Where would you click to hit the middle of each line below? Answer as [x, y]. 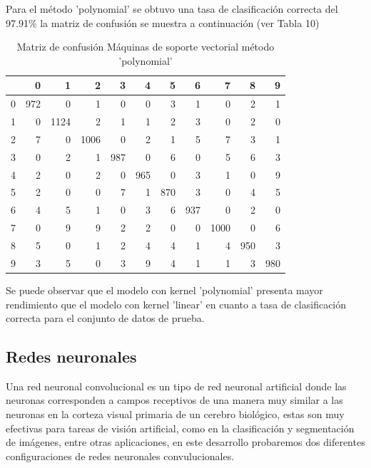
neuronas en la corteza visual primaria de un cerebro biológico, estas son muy [175, 414]
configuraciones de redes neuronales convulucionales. [120, 456]
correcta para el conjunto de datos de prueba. [105, 318]
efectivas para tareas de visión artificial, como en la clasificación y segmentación [180, 428]
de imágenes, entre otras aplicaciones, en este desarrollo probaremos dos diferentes [185, 442]
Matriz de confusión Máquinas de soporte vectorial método [146, 47]
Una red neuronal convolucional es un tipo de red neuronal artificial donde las [176, 386]
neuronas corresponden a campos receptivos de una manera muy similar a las [174, 400]
